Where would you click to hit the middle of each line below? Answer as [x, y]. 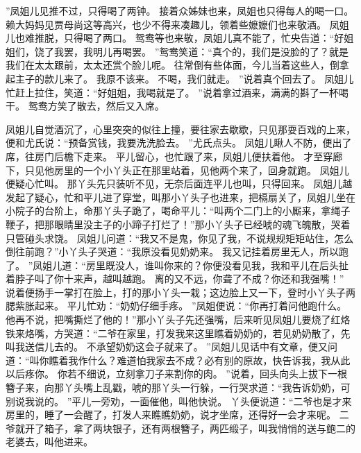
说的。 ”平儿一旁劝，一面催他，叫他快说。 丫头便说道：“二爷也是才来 [193, 401]
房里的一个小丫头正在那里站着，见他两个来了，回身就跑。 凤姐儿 [201, 170]
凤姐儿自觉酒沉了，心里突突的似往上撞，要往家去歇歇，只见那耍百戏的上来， [180, 129]
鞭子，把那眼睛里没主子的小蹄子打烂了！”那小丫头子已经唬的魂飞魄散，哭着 [178, 224]
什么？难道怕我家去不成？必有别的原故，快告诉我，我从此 [219, 360]
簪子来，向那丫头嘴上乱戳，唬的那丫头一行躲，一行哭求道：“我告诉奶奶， [173, 387]
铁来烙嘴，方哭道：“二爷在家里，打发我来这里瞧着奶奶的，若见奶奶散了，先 [178, 333]
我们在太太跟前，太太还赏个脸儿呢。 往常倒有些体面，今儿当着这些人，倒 [173, 65]
